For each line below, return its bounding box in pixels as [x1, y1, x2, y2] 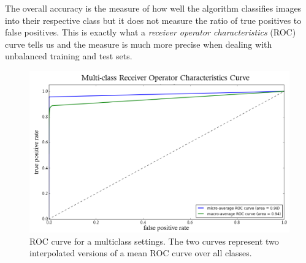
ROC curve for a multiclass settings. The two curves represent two [29, 234, 279, 247]
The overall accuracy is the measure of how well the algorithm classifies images [5, 2, 302, 14]
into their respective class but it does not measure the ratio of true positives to [5, 13, 302, 26]
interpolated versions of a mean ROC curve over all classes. [29, 246, 252, 259]
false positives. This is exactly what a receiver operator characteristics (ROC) [5, 26, 296, 39]
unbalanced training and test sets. [5, 50, 132, 62]
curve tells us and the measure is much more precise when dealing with [5, 37, 272, 50]
